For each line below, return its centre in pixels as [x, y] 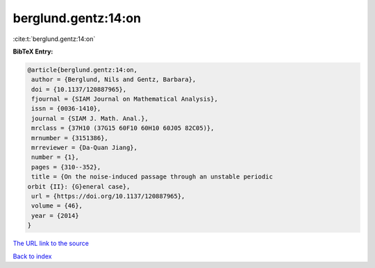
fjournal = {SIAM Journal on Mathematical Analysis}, [125, 99]
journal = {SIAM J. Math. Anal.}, [90, 118]
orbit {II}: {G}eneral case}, [79, 186]
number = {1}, [55, 157]
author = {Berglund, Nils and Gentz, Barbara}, [114, 79]
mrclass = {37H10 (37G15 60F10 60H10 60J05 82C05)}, [123, 128]
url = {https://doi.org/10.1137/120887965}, [108, 196]
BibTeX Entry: [33, 51]
